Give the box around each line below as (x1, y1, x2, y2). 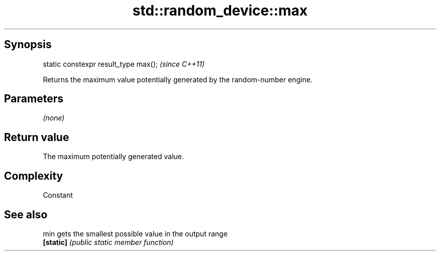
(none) (43, 113, 65, 122)
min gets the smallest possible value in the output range (43, 229, 228, 238)
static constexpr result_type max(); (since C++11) (43, 59, 205, 68)
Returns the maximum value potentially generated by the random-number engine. (43, 75, 313, 84)
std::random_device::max (132, 2, 308, 19)
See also (4, 208, 48, 221)
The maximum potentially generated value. (43, 152, 184, 161)
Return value (4, 131, 69, 144)
